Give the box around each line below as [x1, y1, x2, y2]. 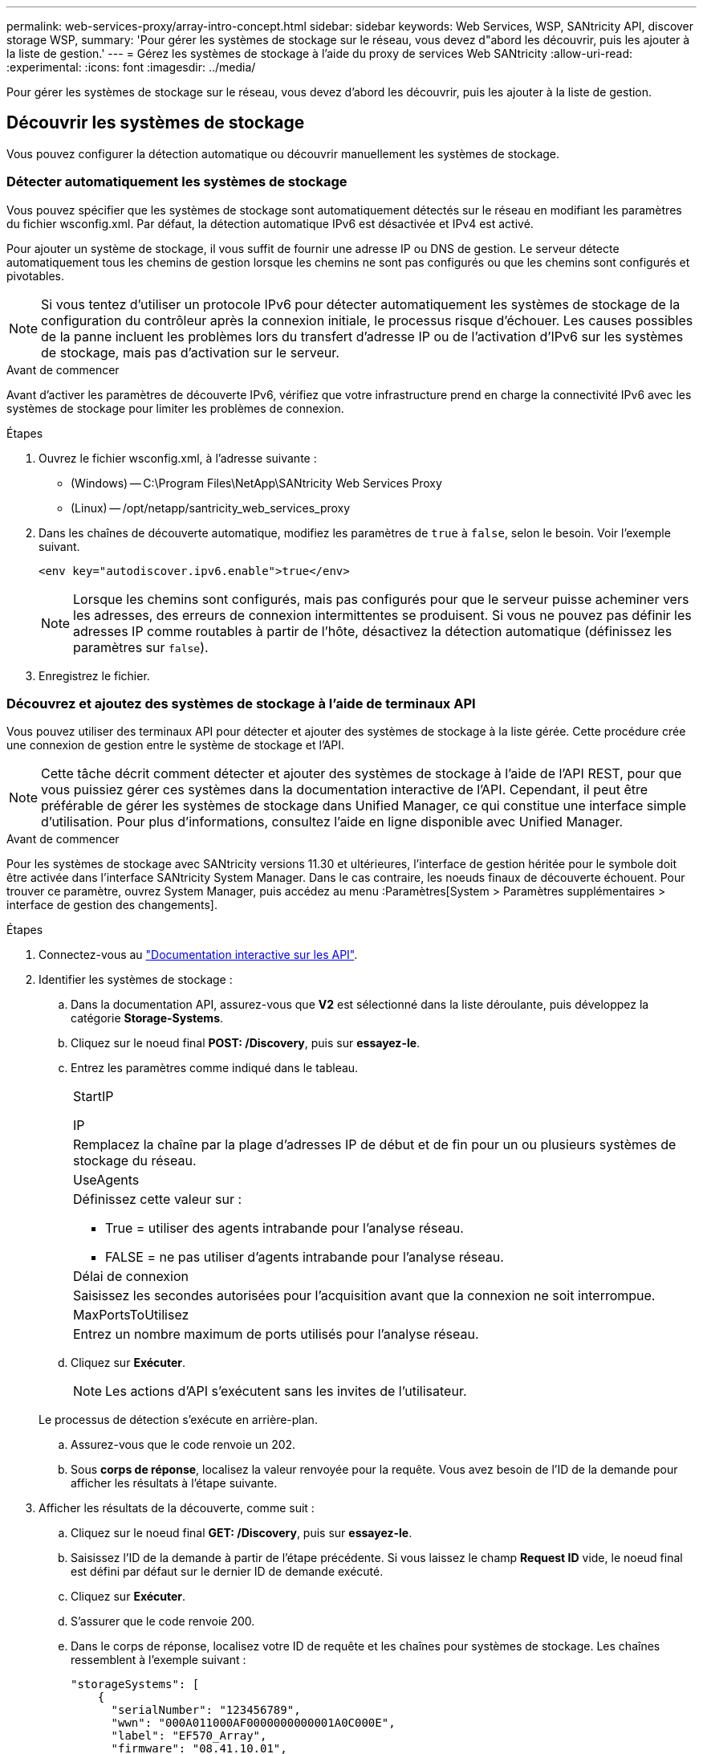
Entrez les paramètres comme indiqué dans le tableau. [71, 1061, 359, 1075]
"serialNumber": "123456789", [111, 1703, 301, 1717]
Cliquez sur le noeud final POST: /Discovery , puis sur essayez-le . [71, 1036, 421, 1050]
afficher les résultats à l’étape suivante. [71, 1476, 278, 1491]
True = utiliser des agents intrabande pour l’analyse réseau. [105, 1220, 464, 1237]
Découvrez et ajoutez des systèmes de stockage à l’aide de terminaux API [6, 695, 476, 712]
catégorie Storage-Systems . [71, 1011, 224, 1026]
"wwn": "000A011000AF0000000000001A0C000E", [111, 1716, 396, 1730]
